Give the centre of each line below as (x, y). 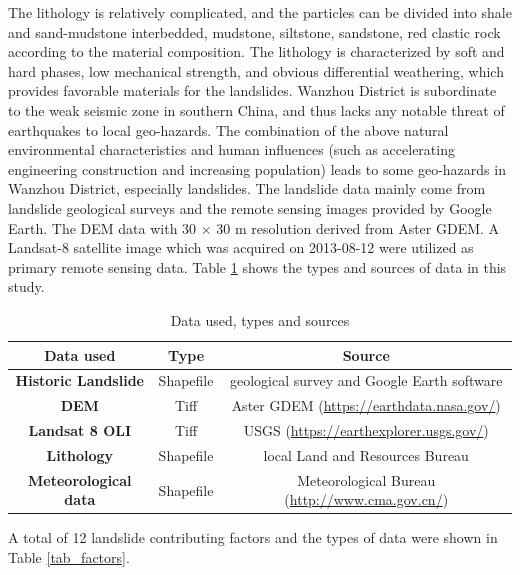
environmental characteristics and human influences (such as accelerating (231, 149)
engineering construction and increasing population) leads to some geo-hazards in (257, 168)
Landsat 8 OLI (80, 430)
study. (26, 286)
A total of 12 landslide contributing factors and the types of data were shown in (253, 537)
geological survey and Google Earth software (366, 380)
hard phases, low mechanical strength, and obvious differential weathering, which (256, 70)
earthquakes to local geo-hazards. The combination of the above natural (228, 129)
